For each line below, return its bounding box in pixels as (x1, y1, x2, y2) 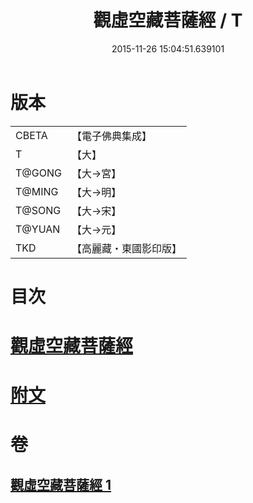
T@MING (15, 184, 59, 198)
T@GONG (15, 166, 62, 180)
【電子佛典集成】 (71, 129, 152, 143)
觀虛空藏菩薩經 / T (93, 9, 243, 32)
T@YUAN (15, 222, 61, 236)
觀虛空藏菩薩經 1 (10, 476, 112, 493)
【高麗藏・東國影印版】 (71, 241, 182, 255)
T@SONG (15, 203, 62, 217)
